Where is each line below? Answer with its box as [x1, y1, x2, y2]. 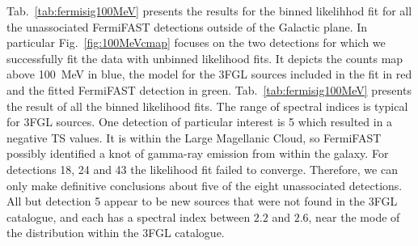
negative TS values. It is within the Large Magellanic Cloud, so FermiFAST [6, 129, 382, 146]
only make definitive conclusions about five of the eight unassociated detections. [6, 176, 403, 193]
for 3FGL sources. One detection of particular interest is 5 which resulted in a [6, 113, 393, 130]
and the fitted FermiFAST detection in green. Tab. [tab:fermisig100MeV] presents [6, 81, 412, 98]
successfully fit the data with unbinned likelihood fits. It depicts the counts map [6, 49, 403, 66]
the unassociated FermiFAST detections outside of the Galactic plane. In [6, 18, 368, 35]
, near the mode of [308, 208, 400, 225]
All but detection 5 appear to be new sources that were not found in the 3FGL [6, 193, 398, 210]
